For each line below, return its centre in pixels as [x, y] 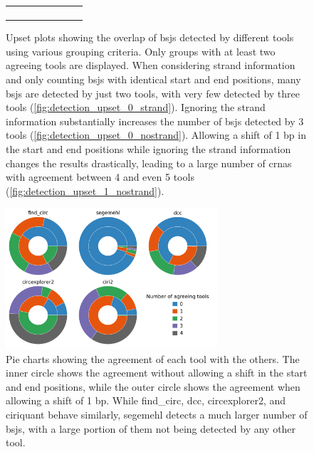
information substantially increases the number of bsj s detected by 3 [155, 121]
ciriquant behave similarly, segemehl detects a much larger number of [157, 414]
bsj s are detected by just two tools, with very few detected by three [153, 93]
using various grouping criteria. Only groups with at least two [141, 51]
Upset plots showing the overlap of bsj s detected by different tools [150, 37]
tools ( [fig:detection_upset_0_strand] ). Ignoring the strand [136, 107]
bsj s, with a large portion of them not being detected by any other [151, 428]
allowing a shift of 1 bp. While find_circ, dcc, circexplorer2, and [146, 400]
